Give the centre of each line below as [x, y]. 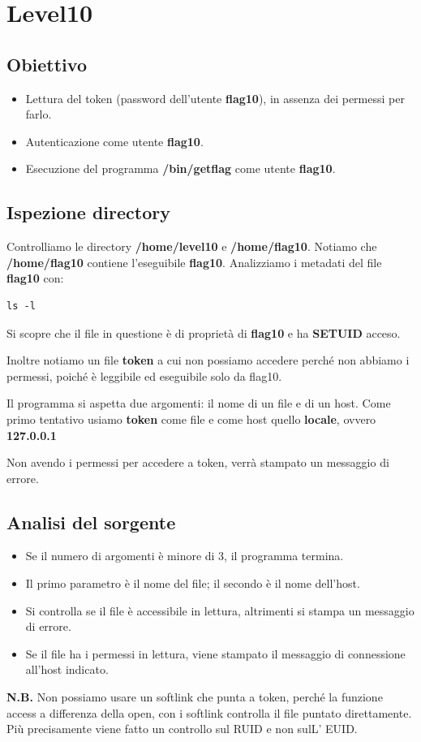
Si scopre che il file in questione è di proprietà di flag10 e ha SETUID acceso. [204, 332]
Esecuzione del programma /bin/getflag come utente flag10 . [180, 168]
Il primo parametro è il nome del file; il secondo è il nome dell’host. [193, 583]
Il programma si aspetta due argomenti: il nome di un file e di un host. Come [199, 403]
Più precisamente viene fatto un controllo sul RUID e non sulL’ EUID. [182, 729]
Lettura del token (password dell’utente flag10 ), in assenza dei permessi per [215, 98]
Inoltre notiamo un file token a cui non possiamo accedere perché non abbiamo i [208, 360]
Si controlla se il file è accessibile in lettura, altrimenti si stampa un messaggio [220, 610]
